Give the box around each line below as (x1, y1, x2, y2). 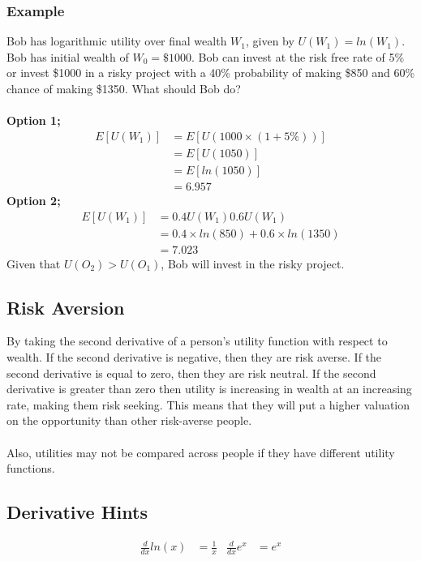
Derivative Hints (6, 499, 148, 525)
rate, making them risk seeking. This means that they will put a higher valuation (6, 396, 410, 413)
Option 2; (6, 191, 61, 208)
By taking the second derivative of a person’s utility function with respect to (6, 332, 388, 349)
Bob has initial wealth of (6, 48, 129, 65)
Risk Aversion (6, 294, 125, 319)
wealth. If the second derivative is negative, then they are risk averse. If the (6, 348, 382, 365)
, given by (246, 32, 294, 49)
